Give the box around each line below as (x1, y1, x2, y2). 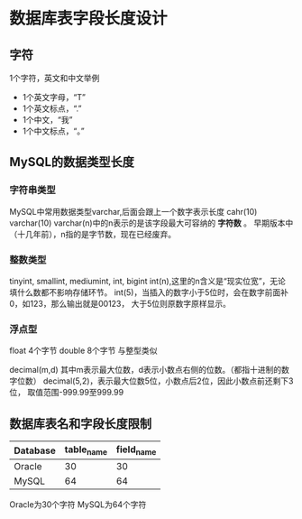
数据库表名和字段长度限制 (9, 416, 151, 431)
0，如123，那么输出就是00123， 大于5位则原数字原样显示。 (9, 298, 232, 309)
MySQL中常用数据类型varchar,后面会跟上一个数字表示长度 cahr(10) (9, 206, 258, 217)
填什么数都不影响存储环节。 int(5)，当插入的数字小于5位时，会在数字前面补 (9, 286, 289, 298)
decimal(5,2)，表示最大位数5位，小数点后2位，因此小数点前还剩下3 (42, 375, 294, 386)
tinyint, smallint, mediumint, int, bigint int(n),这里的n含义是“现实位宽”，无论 (9, 275, 287, 286)
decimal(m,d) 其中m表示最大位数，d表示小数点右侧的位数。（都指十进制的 (9, 365, 282, 375)
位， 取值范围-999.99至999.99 (9, 387, 124, 398)
